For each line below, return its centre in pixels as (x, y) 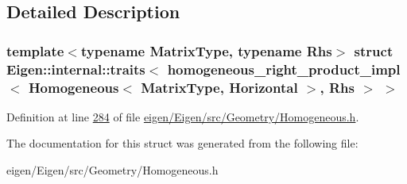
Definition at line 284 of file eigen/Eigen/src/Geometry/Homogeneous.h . (183, 116)
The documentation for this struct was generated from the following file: (182, 143)
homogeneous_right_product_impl (284, 69)
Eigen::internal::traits (76, 69)
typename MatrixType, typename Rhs (206, 50)
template (35, 50)
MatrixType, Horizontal (219, 87)
